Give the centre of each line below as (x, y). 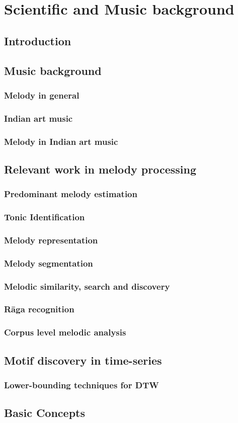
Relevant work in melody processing (100, 169)
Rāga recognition (39, 309)
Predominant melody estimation (71, 194)
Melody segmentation (49, 263)
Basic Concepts (45, 413)
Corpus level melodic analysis (65, 332)
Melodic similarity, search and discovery (87, 286)
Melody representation (51, 240)
